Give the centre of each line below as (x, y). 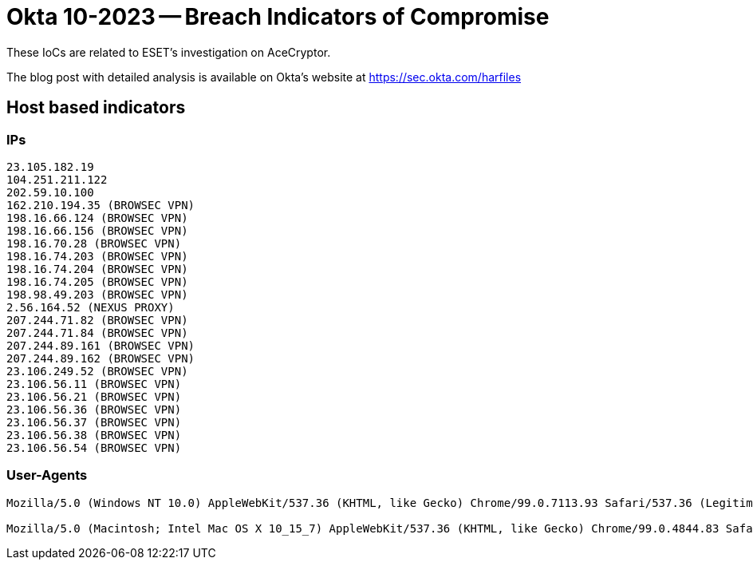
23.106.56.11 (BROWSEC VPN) (94, 384)
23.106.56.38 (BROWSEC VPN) (94, 435)
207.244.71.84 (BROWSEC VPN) (97, 332)
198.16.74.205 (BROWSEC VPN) (97, 281)
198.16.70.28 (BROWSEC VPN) (94, 243)
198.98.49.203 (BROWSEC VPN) (97, 294)
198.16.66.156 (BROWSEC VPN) (97, 230)
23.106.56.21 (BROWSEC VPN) (94, 396)
